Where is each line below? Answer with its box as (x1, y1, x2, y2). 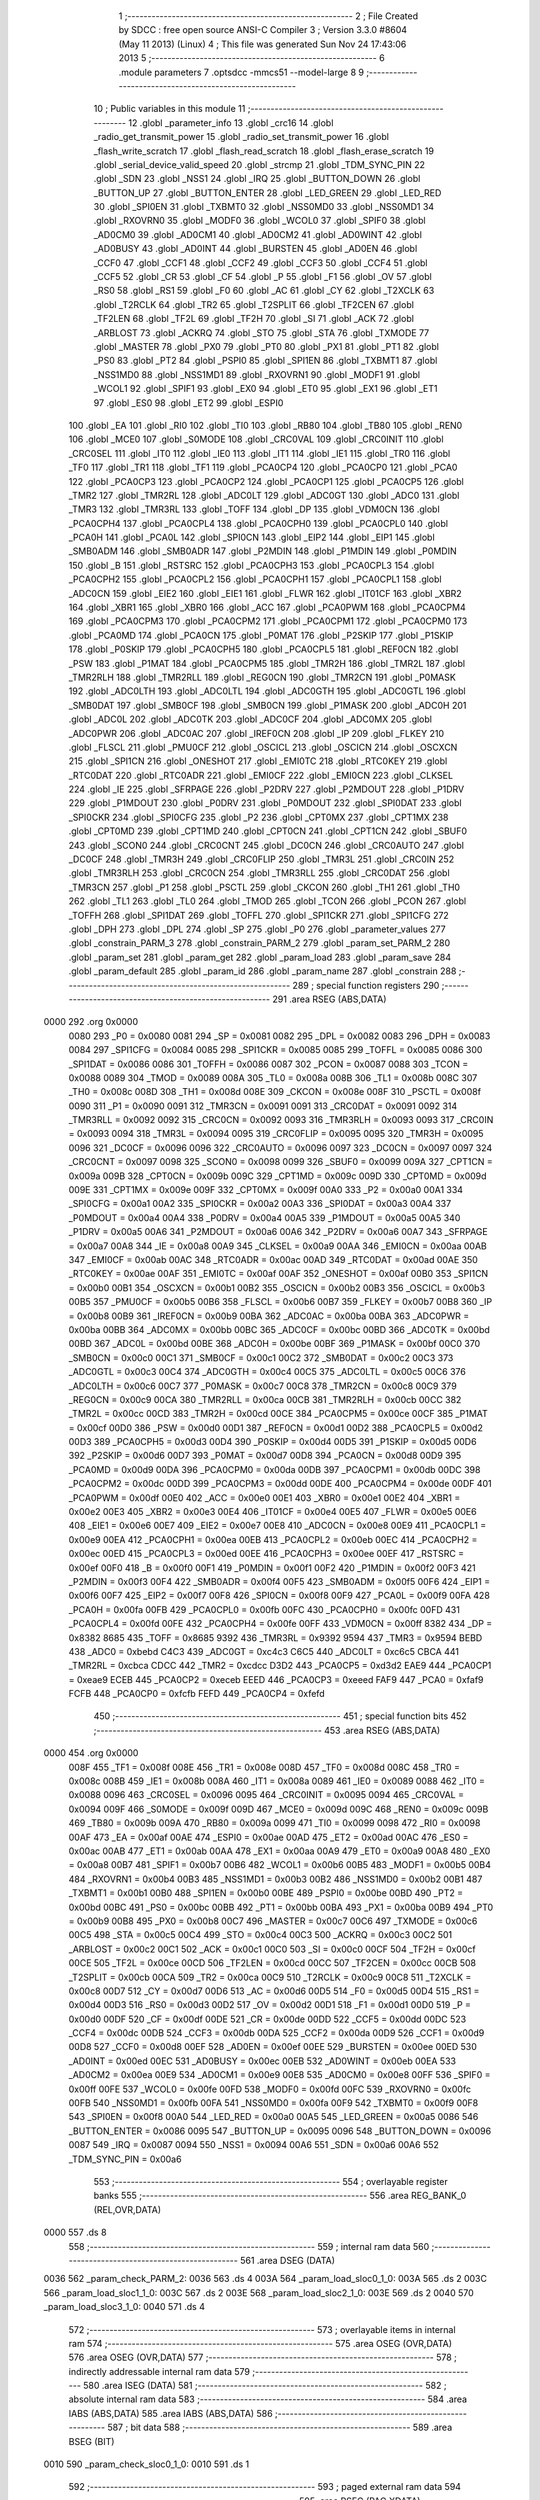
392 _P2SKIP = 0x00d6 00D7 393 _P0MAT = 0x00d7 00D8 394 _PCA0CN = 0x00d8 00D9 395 (68, 1450, 462, 1462)
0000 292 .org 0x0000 (43, 1016, 139, 1028)
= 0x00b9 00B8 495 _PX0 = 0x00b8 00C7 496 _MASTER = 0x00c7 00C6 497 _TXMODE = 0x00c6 (68, 1915, 478, 1927)
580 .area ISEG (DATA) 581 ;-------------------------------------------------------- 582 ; (83, 2380, 447, 2392)
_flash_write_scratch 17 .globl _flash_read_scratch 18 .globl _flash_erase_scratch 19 (93, 145, 435, 157)
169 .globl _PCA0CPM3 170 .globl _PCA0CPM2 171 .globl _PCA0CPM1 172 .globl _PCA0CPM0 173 (68, 615, 468, 627)
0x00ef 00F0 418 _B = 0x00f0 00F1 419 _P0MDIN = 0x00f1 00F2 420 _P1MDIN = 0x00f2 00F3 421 (68, 1561, 476, 1574)
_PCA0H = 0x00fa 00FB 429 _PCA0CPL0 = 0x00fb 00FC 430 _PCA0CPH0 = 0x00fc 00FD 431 (68, 1603, 460, 1615)
